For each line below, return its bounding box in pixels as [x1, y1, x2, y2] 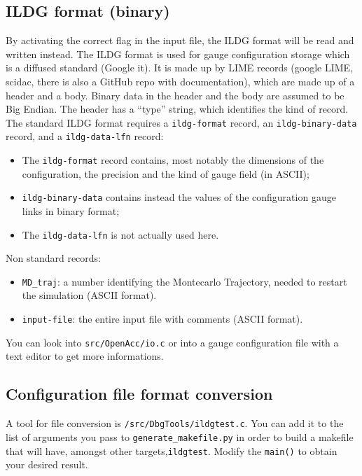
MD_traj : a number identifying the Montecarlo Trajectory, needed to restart [22, 274, 347, 288]
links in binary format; [22, 203, 120, 218]
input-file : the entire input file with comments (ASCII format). [22, 311, 303, 326]
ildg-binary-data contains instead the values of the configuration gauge [22, 190, 336, 204]
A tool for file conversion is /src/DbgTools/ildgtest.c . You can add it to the [6, 416, 344, 430]
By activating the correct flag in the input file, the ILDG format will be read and [6, 33, 354, 48]
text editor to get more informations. [6, 349, 164, 363]
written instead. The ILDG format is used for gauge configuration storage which [6, 46, 350, 61]
